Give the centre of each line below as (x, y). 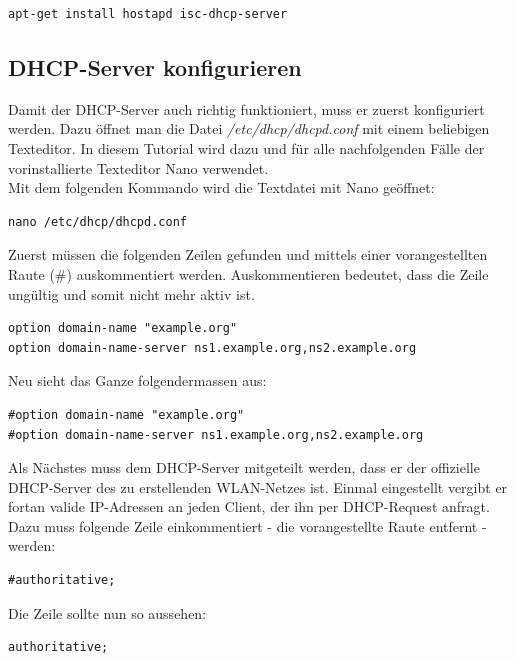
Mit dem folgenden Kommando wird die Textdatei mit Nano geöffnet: (221, 187)
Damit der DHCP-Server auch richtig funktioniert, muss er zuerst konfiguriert (246, 108)
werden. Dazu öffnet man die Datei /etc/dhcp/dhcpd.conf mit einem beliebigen (249, 128)
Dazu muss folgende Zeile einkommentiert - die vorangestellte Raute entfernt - (247, 525)
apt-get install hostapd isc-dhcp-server (148, 14)
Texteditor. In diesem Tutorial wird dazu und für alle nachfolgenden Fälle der (246, 147)
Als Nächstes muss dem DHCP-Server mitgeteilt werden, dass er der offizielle (244, 467)
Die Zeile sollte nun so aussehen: (107, 612)
